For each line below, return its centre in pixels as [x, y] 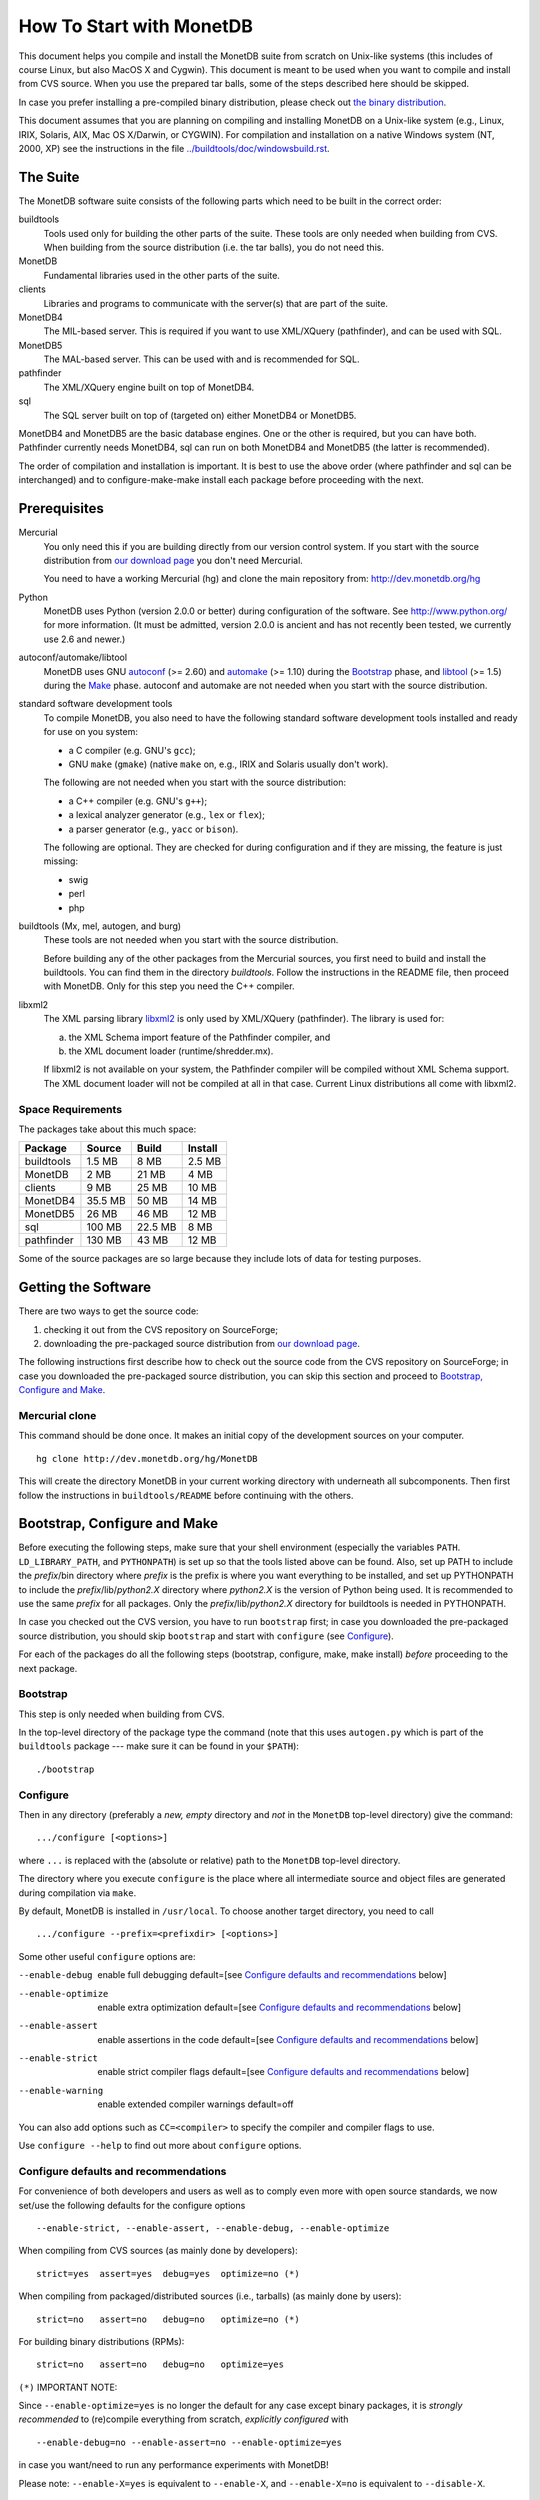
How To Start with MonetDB [136, 26]
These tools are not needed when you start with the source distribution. [191, 940]
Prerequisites [61, 508]
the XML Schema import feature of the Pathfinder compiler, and [199, 1037]
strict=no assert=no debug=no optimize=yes [160, 2364]
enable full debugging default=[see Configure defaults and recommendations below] [272, 1975]
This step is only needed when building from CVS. [121, 1714]
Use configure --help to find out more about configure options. [160, 2146]
